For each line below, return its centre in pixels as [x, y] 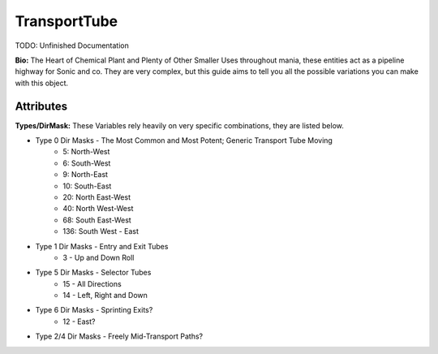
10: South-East [87, 186]
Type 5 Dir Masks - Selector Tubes [93, 273]
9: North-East [86, 175]
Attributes [41, 106]
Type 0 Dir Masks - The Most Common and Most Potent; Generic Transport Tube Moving [184, 140]
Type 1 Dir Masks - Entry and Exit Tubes [102, 246]
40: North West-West [98, 209]
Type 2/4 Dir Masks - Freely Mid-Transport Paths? [119, 336]
